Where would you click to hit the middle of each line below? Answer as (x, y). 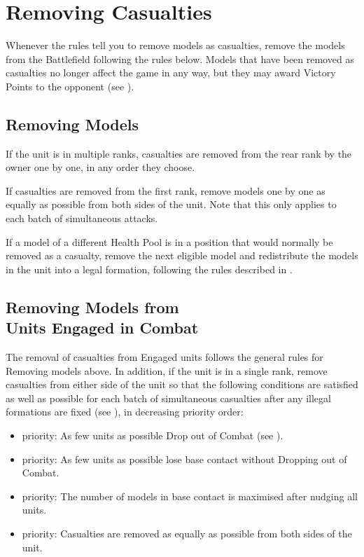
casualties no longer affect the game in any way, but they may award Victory (171, 73)
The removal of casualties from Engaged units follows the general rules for (164, 357)
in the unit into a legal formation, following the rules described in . (149, 269)
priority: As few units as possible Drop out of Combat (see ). (153, 435)
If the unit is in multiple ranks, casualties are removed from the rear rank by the (179, 153)
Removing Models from (92, 307)
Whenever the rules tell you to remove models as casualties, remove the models (175, 45)
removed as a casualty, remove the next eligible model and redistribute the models (182, 255)
